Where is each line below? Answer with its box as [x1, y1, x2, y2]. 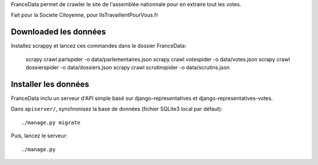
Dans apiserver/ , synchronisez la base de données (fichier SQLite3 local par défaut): [11, 106, 223, 113]
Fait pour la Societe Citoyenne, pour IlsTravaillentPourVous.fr [11, 12, 158, 19]
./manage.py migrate [21, 119, 81, 126]
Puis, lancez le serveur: [11, 132, 68, 139]
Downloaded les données [11, 27, 106, 37]
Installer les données [11, 79, 90, 89]
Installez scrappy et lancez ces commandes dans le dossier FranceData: [11, 42, 187, 49]
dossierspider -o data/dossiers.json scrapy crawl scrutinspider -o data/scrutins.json [25, 64, 230, 71]
